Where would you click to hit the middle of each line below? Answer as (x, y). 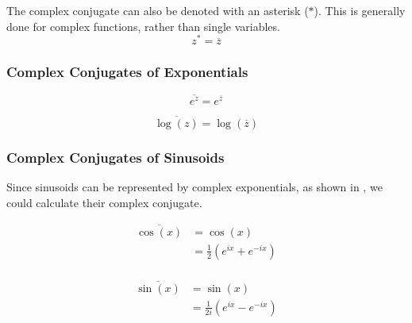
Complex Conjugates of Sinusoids (116, 157)
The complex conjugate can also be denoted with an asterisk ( (158, 10)
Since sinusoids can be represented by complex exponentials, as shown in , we (194, 187)
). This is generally (360, 10)
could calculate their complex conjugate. (104, 202)
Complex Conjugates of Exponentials (127, 72)
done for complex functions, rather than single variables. (143, 26)
